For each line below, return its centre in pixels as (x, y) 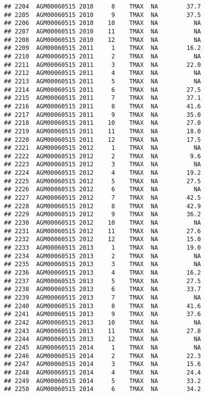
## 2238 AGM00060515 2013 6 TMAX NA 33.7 (102, 289)
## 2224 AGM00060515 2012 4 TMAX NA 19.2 (102, 173)
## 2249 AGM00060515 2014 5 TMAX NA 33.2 (102, 381)
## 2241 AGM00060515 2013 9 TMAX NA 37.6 (102, 314)
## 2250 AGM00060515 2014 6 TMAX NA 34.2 (102, 389)
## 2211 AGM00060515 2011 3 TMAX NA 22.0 (102, 65)
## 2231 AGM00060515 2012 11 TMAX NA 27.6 (102, 231)
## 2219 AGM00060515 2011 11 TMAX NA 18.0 (102, 131)
